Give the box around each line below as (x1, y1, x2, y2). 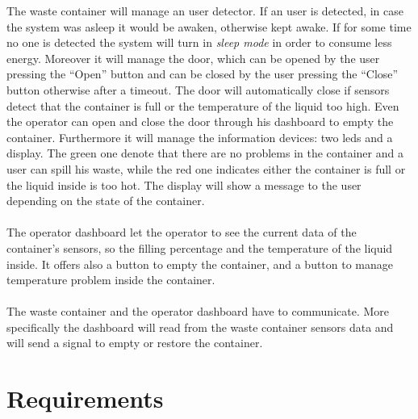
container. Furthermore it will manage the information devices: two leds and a (6, 128, 393, 145)
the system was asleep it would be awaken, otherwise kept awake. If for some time (6, 18, 412, 35)
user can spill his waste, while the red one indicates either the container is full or (6, 160, 406, 177)
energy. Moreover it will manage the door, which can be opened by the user (6, 49, 380, 66)
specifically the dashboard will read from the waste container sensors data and (6, 318, 394, 335)
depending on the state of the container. (6, 192, 205, 209)
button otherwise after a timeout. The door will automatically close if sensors (6, 81, 390, 98)
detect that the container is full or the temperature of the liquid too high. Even (6, 97, 399, 114)
